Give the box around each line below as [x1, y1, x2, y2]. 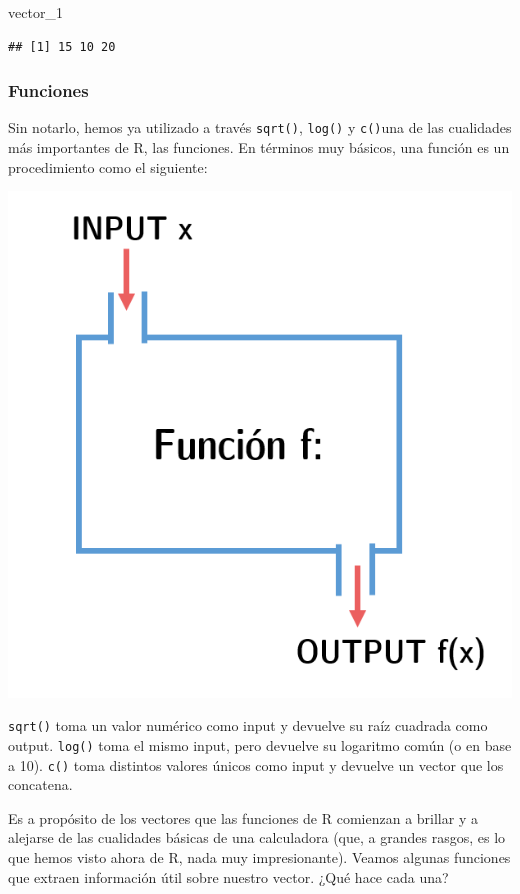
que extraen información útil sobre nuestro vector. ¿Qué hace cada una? [8, 866, 449, 887]
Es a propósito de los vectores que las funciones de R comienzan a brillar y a [8, 807, 478, 828]
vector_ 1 [8, 2, 63, 22]
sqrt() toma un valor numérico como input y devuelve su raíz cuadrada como [8, 715, 488, 736]
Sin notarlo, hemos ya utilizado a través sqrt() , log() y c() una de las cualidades [8, 117, 512, 138]
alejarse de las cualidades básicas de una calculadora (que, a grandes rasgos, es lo [8, 827, 506, 848]
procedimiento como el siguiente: [8, 156, 208, 177]
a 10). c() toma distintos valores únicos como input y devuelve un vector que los [8, 754, 504, 775]
